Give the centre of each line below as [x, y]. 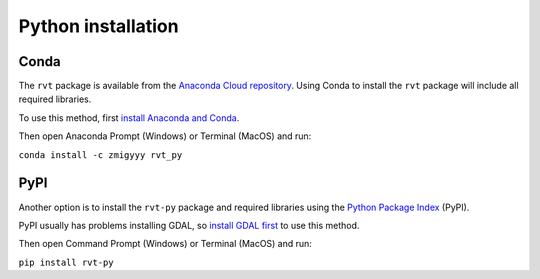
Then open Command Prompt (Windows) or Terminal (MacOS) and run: [165, 244]
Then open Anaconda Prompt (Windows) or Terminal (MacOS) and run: [165, 136]
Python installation [98, 26]
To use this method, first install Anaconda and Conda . [129, 117]
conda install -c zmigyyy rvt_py [100, 154]
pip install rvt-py [66, 262]
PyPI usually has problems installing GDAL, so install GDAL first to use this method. [189, 225]
